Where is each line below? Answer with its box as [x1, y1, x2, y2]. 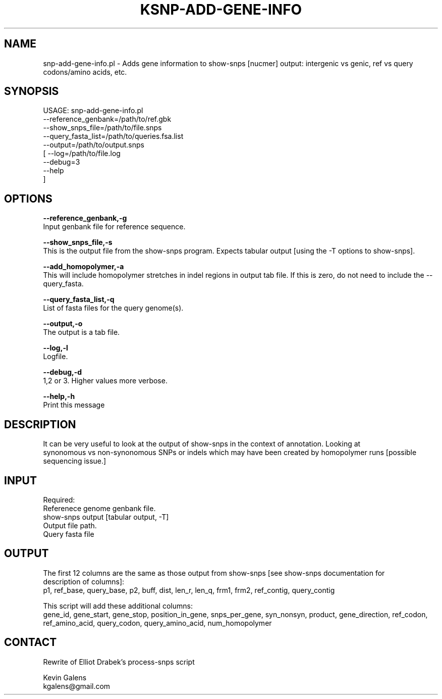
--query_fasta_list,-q [43, 295, 115, 304]
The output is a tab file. [43, 328, 120, 337]
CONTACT [4, 636, 57, 649]
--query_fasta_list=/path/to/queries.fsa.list [43, 132, 184, 141]
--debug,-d [43, 368, 82, 377]
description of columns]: [43, 577, 125, 586]
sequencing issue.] [43, 457, 106, 466]
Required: [43, 495, 75, 504]
